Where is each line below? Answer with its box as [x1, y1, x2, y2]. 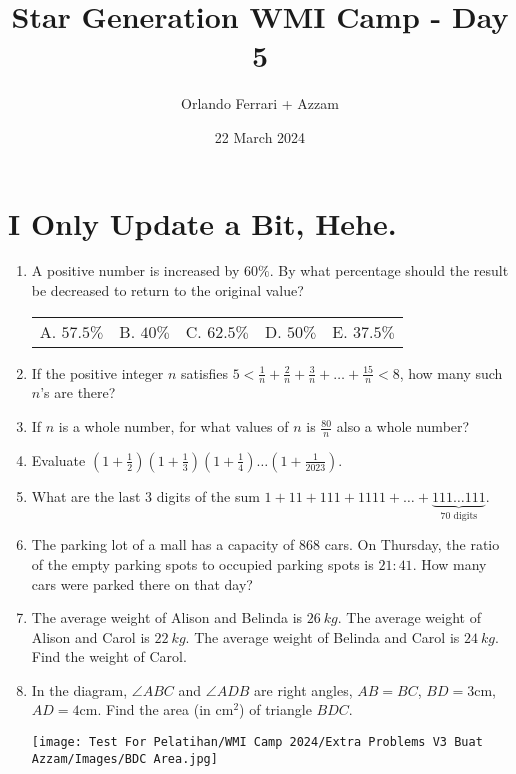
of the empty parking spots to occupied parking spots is [31, 553, 374, 574]
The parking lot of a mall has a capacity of [31, 534, 295, 555]
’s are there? [40, 382, 116, 403]
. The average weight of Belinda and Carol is [185, 626, 460, 647]
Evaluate [31, 449, 86, 470]
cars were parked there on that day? [31, 573, 253, 594]
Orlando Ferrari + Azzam [181, 93, 339, 114]
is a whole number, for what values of [58, 416, 289, 437]
